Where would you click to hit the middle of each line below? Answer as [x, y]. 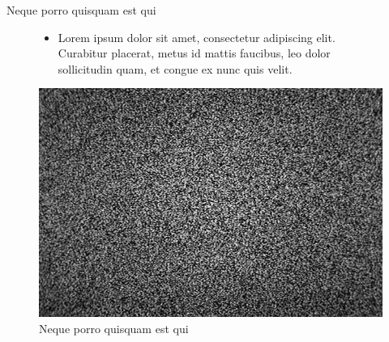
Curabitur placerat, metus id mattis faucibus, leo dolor [194, 53]
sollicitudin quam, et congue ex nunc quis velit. [175, 68]
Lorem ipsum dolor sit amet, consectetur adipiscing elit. [197, 37]
